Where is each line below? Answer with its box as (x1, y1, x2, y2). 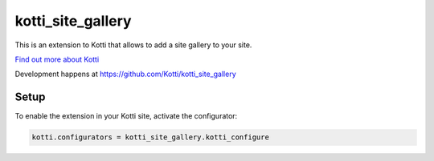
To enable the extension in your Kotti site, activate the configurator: (14, 111, 238, 121)
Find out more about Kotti (14, 54, 100, 64)
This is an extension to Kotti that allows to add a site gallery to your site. (14, 40, 252, 50)
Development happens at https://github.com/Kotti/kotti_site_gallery (14, 69, 236, 79)
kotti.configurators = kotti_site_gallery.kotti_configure (31, 133, 269, 142)
